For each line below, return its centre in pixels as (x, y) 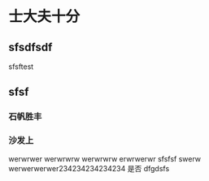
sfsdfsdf (30, 47)
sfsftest (21, 67)
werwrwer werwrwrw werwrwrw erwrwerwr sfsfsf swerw (105, 158)
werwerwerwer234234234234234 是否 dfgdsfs (89, 168)
